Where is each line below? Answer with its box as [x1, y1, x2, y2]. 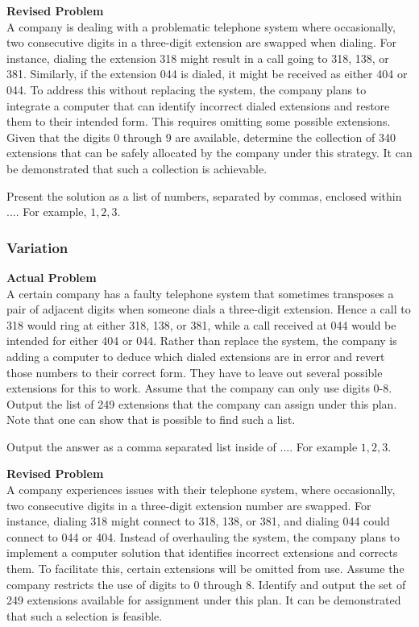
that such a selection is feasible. [6, 607, 163, 624]
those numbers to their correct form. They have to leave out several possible [6, 363, 383, 380]
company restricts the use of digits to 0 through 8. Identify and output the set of [6, 575, 406, 592]
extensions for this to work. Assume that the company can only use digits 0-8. [6, 380, 392, 397]
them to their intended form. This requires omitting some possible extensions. [6, 113, 391, 130]
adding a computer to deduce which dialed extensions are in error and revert [6, 347, 385, 364]
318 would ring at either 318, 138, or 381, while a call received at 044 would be [6, 316, 396, 333]
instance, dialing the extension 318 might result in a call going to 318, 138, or [6, 49, 389, 66]
